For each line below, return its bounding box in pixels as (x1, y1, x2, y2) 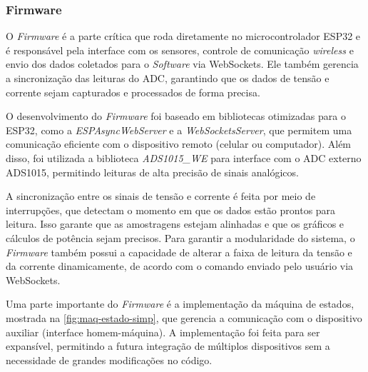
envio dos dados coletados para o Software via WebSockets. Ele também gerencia (6, 56, 359, 71)
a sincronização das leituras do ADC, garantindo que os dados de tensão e (6, 71, 329, 85)
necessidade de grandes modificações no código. (6, 352, 213, 367)
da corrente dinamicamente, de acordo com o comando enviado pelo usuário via (6, 258, 354, 273)
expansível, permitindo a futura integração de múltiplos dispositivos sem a (6, 338, 330, 353)
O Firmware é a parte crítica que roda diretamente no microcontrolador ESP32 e (6, 29, 361, 44)
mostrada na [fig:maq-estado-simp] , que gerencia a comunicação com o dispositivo (6, 310, 362, 325)
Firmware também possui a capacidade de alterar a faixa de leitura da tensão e (6, 244, 352, 259)
